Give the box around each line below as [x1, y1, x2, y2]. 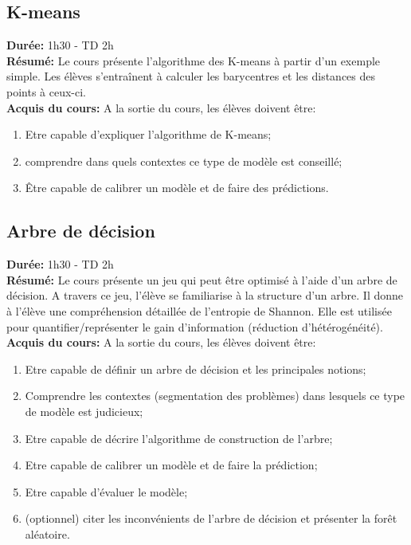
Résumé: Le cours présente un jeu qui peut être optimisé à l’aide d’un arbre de [6, 271, 397, 288]
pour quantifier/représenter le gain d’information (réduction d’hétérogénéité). [6, 318, 383, 335]
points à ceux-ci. [6, 83, 87, 100]
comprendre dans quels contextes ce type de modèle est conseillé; [25, 152, 342, 169]
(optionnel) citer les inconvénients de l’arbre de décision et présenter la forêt [25, 510, 397, 527]
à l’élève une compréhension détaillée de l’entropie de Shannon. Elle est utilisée [6, 302, 392, 319]
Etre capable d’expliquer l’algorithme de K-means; [25, 126, 272, 143]
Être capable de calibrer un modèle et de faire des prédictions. [25, 179, 329, 196]
